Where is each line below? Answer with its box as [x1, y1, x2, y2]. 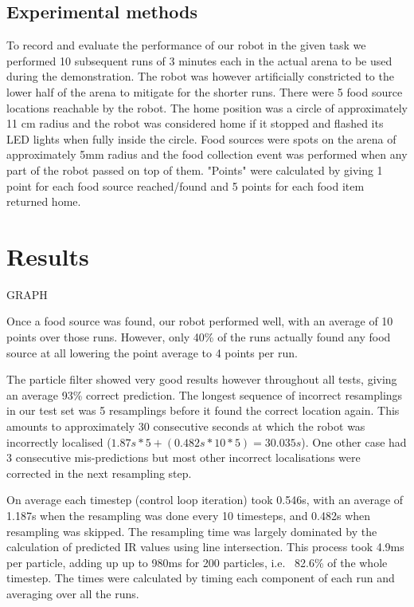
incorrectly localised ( [6, 433, 111, 450]
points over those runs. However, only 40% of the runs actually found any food [6, 329, 391, 345]
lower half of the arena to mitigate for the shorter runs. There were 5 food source [6, 83, 403, 100]
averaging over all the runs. [6, 585, 139, 601]
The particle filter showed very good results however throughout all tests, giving [6, 371, 397, 388]
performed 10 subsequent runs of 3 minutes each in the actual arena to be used [6, 52, 393, 69]
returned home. [6, 193, 81, 210]
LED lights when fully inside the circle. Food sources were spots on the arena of [6, 130, 396, 147]
